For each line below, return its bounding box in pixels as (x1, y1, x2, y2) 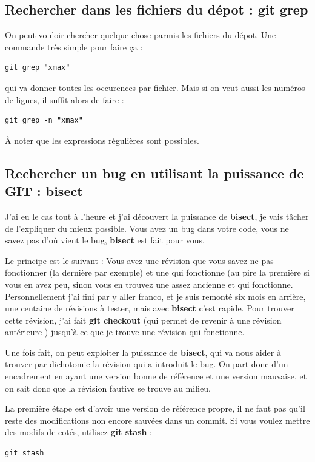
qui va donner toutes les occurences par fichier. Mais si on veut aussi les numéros (5, 81, 305, 93)
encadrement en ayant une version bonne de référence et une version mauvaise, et (5, 370, 307, 382)
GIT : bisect (5, 182, 83, 200)
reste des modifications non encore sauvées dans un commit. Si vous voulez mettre (5, 413, 310, 426)
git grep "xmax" (5, 63, 70, 72)
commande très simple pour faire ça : (5, 40, 143, 53)
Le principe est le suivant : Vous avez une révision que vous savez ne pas (5, 254, 274, 267)
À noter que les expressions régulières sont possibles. (5, 134, 199, 146)
